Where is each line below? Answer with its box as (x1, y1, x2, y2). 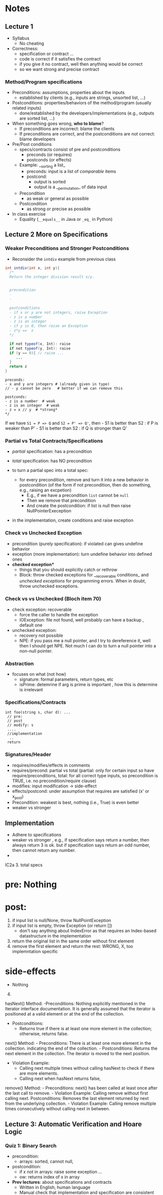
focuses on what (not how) (12, 671, 67, 677)
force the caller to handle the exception (19, 611, 98, 617)
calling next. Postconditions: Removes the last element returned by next (5, 1096, 149, 1101)
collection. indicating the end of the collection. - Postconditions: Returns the (5, 1045, 158, 1051)
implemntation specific (12, 949, 58, 955)
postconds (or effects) (26, 157, 72, 163)
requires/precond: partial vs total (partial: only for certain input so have (12, 767, 154, 773)
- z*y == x (9, 328, 34, 333)
